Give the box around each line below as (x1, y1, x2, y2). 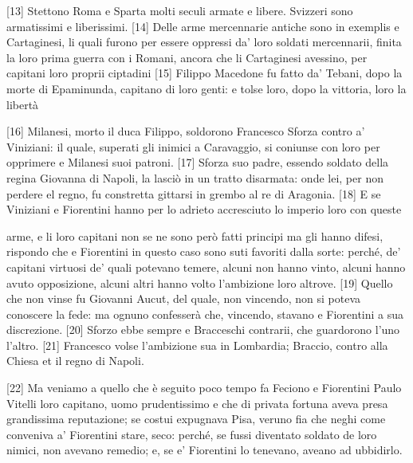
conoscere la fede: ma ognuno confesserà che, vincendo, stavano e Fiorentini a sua (6, 305, 404, 322)
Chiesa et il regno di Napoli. (6, 352, 144, 369)
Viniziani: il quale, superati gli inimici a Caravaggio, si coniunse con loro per (6, 138, 380, 155)
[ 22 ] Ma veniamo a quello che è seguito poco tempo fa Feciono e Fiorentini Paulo (6, 379, 402, 396)
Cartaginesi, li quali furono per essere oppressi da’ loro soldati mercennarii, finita (6, 33, 402, 50)
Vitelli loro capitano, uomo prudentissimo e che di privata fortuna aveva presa (6, 394, 388, 411)
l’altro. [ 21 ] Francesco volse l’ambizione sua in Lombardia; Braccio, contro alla (6, 336, 388, 353)
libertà (6, 96, 39, 112)
